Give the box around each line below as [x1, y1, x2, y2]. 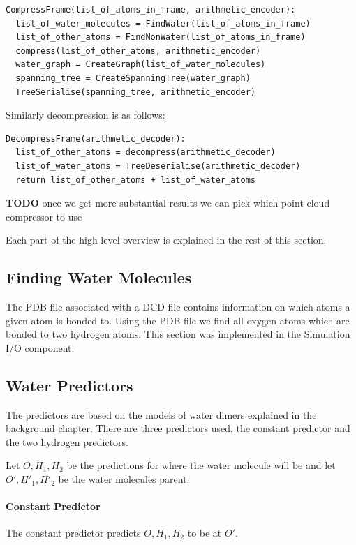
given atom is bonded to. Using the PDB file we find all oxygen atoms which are [6, 313, 350, 327]
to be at [187, 525, 222, 540]
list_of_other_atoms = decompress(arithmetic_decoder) [15, 147, 276, 158]
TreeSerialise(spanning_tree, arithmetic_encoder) [15, 87, 255, 97]
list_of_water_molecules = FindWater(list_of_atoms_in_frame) [15, 18, 311, 29]
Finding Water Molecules [6, 267, 192, 288]
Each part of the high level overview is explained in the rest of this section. [6, 232, 327, 247]
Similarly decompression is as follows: [6, 107, 165, 122]
